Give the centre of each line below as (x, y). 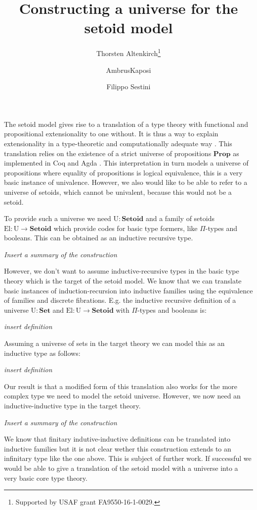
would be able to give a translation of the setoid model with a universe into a (121, 468)
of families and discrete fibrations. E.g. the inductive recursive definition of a (120, 300)
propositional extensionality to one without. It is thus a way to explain (111, 134)
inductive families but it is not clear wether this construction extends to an (118, 448)
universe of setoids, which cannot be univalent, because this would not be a (118, 192)
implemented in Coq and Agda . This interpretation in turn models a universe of (126, 163)
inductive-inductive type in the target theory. (72, 405)
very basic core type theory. (46, 478)
